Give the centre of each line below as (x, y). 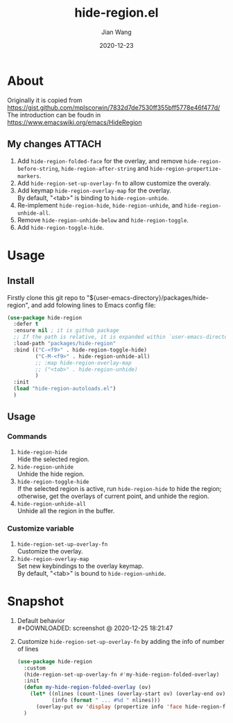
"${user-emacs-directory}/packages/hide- (148, 297)
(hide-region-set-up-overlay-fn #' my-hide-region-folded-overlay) (122, 674)
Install (21, 281)
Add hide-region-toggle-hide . (61, 227)
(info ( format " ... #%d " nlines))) (106, 700)
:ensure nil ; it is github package (66, 331)
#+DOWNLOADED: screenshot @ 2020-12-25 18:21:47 (95, 628)
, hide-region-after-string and (103, 168)
